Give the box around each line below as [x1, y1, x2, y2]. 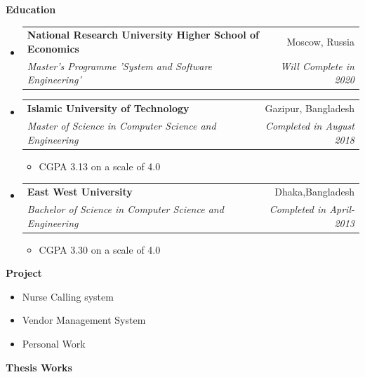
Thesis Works [6, 359, 72, 374]
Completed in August [265, 118, 354, 133]
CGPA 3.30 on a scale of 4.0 [39, 242, 161, 256]
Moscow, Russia [286, 34, 354, 49]
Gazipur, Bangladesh [265, 101, 354, 116]
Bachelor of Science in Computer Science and [27, 201, 224, 216]
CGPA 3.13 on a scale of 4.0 [39, 158, 161, 173]
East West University [27, 184, 133, 199]
